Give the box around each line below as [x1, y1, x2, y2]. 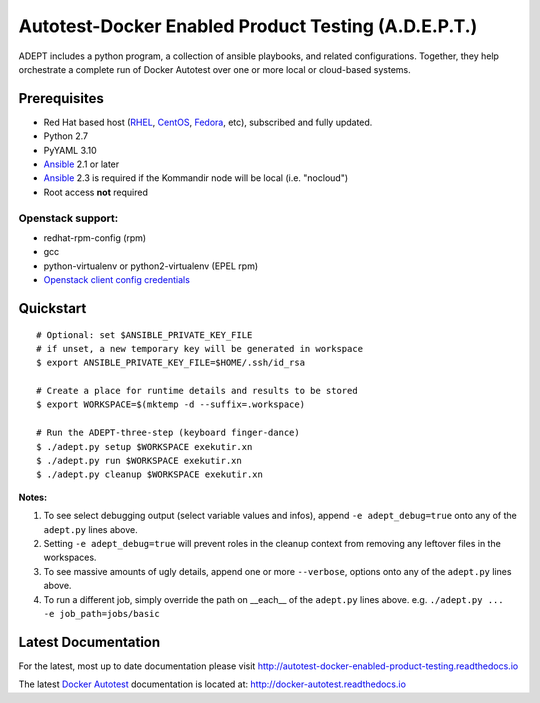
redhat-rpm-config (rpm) [43, 231, 147, 244]
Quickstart [18, 300, 87, 317]
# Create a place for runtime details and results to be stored [36, 385, 359, 397]
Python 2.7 [43, 130, 89, 142]
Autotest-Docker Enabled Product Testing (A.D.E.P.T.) [18, 15, 478, 37]
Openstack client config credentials [43, 274, 190, 286]
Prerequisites [18, 90, 104, 107]
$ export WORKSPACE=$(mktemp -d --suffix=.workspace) [36, 399, 305, 410]
